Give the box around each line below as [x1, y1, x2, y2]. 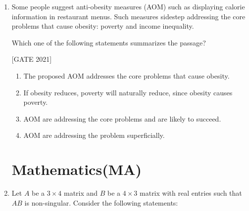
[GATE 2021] [11, 54, 52, 64]
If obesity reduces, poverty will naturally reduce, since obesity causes [23, 87, 233, 97]
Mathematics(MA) [11, 159, 142, 179]
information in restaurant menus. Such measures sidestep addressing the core [11, 11, 246, 21]
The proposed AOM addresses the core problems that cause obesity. [23, 70, 230, 81]
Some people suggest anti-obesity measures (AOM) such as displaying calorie [11, 1, 245, 11]
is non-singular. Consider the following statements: [24, 197, 178, 208]
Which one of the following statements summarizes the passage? [11, 37, 206, 47]
